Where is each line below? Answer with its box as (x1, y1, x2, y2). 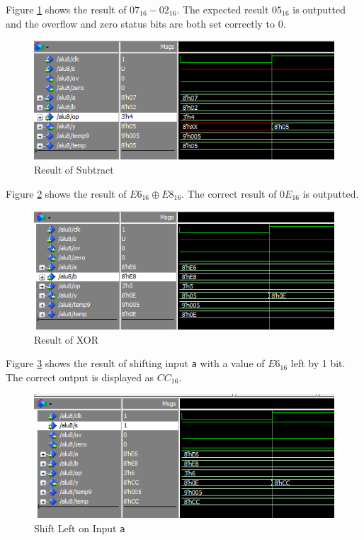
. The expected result (176, 2, 269, 16)
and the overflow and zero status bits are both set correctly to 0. (6, 16, 286, 30)
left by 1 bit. (290, 356, 346, 371)
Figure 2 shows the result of (6, 186, 127, 201)
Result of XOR (34, 332, 99, 347)
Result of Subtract (34, 162, 114, 176)
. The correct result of (181, 186, 277, 201)
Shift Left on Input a (34, 520, 125, 535)
